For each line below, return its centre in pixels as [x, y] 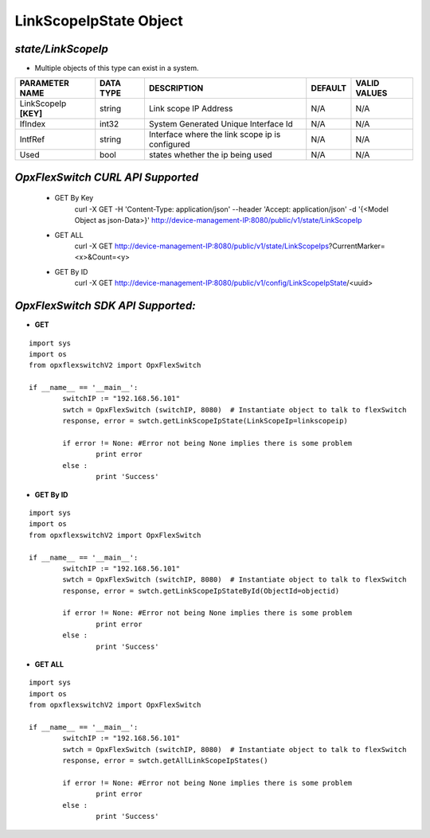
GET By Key [74, 198]
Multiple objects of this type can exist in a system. [117, 68]
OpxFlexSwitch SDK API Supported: [105, 306]
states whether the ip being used [210, 155]
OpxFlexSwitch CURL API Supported [107, 177]
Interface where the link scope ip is [215, 134]
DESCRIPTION [176, 88]
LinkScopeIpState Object [99, 21]
